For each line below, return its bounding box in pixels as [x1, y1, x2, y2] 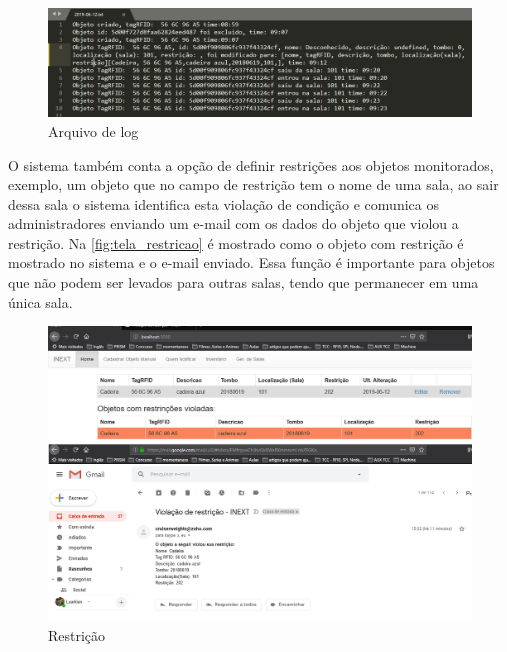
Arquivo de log [48, 120, 139, 141]
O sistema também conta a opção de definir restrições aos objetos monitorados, [8, 154, 494, 175]
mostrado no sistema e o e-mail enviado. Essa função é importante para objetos [8, 252, 495, 273]
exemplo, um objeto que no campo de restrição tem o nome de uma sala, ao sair [8, 174, 499, 195]
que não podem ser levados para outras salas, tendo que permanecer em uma [8, 272, 479, 293]
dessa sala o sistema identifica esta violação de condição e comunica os [8, 193, 439, 214]
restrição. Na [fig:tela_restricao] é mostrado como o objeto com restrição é [8, 232, 464, 253]
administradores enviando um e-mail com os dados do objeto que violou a [8, 213, 459, 234]
